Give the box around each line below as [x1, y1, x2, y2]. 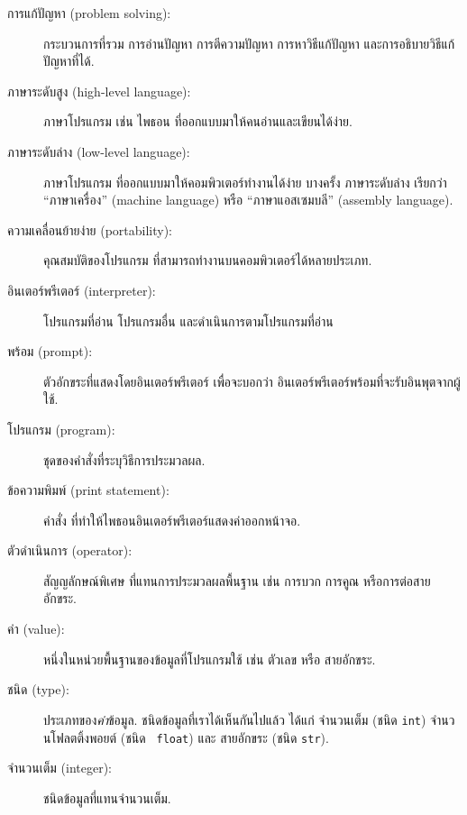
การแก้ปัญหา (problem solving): [7, 4, 171, 22]
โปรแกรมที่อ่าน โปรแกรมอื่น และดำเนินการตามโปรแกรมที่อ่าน [43, 311, 334, 330]
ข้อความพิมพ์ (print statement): [7, 481, 169, 499]
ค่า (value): [7, 619, 65, 638]
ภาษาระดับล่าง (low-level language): [7, 142, 190, 160]
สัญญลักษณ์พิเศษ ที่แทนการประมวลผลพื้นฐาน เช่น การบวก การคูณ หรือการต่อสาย [43, 571, 431, 590]
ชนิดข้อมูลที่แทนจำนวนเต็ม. [43, 788, 171, 807]
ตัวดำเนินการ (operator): [7, 541, 133, 560]
